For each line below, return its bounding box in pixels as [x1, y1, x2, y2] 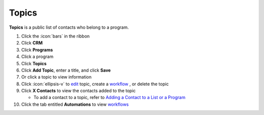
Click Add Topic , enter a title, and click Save [21, 67, 111, 73]
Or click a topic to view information [21, 74, 92, 80]
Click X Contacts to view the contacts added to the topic [21, 88, 136, 94]
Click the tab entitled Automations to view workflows [21, 101, 129, 107]
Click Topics [21, 60, 47, 66]
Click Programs [21, 47, 53, 53]
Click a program [21, 54, 54, 59]
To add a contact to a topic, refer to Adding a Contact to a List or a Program [33, 95, 186, 100]
